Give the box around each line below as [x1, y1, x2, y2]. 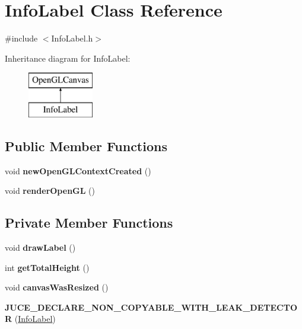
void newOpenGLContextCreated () [5, 164, 151, 177]
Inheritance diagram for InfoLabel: [5, 52, 131, 64]
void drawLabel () [5, 241, 76, 254]
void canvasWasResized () [5, 281, 109, 293]
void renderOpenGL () [5, 184, 95, 197]
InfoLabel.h [51, 32, 93, 44]
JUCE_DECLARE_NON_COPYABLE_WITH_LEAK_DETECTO [5, 301, 297, 313]
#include [5, 32, 38, 44]
